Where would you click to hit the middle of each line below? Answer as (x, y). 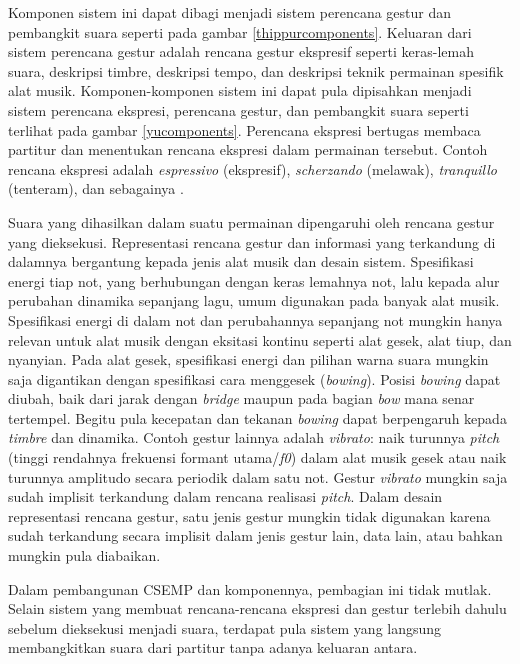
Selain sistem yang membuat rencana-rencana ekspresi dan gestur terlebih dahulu (257, 608)
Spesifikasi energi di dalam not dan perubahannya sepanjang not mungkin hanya (255, 319)
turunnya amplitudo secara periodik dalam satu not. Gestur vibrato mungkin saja (258, 476)
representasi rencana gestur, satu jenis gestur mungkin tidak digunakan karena (249, 515)
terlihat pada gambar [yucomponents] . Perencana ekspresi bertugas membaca (244, 129)
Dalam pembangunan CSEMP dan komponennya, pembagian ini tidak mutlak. (250, 588)
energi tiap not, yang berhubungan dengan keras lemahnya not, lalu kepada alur (254, 280)
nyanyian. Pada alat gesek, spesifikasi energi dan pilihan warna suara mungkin (248, 359)
